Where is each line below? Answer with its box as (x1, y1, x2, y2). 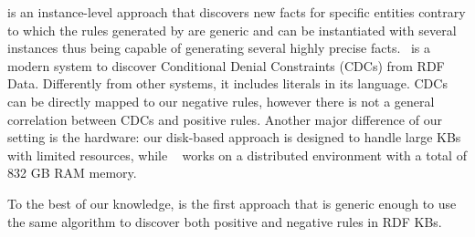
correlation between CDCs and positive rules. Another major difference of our (7, 109, 442, 129)
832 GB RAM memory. (7, 163, 137, 182)
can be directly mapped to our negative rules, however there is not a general (7, 91, 435, 110)
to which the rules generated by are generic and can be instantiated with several (7, 20, 457, 39)
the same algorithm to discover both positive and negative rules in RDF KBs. (7, 211, 442, 231)
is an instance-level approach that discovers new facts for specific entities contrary (7, 3, 466, 21)
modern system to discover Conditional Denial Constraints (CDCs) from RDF (7, 56, 445, 75)
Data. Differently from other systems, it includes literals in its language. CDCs (7, 74, 448, 93)
